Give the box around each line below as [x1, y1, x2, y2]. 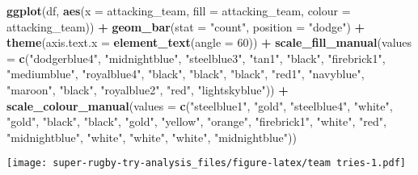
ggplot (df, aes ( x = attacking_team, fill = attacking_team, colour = [6, 2, 351, 19]
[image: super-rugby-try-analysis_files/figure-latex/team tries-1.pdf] [6, 157, 406, 169]
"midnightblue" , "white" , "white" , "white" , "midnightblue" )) [6, 128, 297, 145]
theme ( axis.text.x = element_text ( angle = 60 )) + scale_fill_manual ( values [6, 34, 412, 51]
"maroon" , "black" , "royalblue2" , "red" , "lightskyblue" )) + [6, 81, 289, 98]
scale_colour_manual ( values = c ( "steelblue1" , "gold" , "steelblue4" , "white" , [6, 97, 393, 114]
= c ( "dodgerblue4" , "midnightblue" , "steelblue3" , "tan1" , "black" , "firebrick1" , [6, 49, 386, 66]
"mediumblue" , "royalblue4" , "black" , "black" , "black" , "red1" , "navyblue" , [6, 65, 365, 82]
